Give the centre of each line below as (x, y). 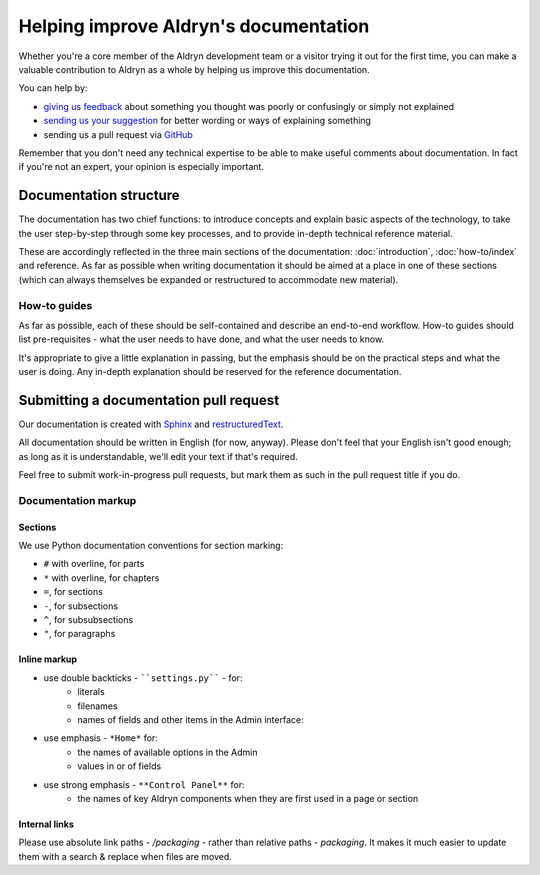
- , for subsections (81, 606)
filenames (98, 706)
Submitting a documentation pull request (149, 400)
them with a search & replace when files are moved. (125, 856)
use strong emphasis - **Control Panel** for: (144, 784)
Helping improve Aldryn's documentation (194, 26)
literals (91, 692)
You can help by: (53, 88)
